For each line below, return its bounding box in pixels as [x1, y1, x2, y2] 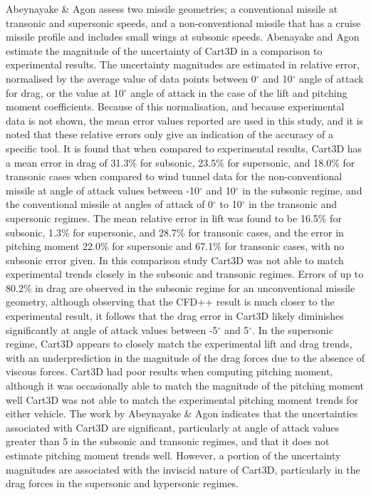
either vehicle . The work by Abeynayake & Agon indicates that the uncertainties [6, 406, 358, 421]
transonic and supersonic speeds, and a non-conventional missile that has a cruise [6, 15, 361, 30]
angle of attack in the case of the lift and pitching [130, 85, 348, 100]
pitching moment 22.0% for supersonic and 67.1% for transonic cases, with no [6, 239, 345, 254]
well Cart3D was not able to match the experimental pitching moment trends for [6, 392, 359, 407]
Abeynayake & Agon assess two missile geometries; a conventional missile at [6, 1, 338, 16]
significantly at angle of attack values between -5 [6, 322, 218, 337]
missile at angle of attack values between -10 [6, 182, 200, 197]
